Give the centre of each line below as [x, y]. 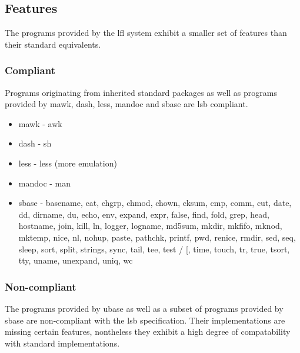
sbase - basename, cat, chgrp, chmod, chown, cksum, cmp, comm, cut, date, [155, 203]
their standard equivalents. [53, 44]
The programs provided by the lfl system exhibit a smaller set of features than [146, 33]
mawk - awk [40, 123]
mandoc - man [45, 183]
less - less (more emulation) [68, 163]
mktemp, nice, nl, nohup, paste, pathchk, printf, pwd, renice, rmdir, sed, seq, [157, 237]
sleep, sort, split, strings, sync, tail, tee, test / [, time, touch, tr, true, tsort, [154, 249]
